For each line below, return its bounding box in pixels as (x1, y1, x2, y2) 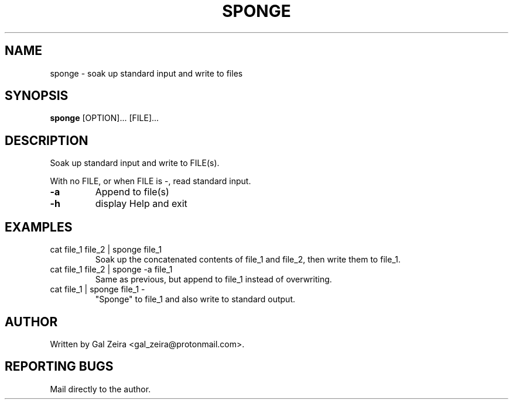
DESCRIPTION (5, 133, 88, 148)
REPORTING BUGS (5, 359, 114, 374)
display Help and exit (95, 198, 187, 210)
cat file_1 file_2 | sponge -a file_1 (50, 264, 173, 275)
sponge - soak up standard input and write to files (50, 68, 243, 78)
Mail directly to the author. (50, 384, 151, 394)
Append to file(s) (95, 186, 169, 198)
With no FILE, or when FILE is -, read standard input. (50, 176, 251, 187)
